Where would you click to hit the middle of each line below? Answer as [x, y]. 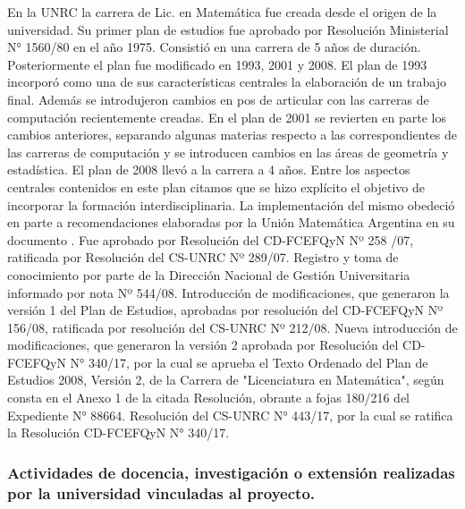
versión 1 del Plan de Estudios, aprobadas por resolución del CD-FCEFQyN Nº [225, 310]
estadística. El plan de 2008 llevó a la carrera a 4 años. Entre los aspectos [209, 170]
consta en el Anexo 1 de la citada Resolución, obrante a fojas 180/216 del [208, 398]
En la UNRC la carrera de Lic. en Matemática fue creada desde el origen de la [222, 12]
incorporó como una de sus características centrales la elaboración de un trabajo [227, 82]
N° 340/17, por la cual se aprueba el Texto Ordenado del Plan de [249, 362]
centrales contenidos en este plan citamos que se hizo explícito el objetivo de [216, 187]
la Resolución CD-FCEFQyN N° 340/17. [118, 433]
